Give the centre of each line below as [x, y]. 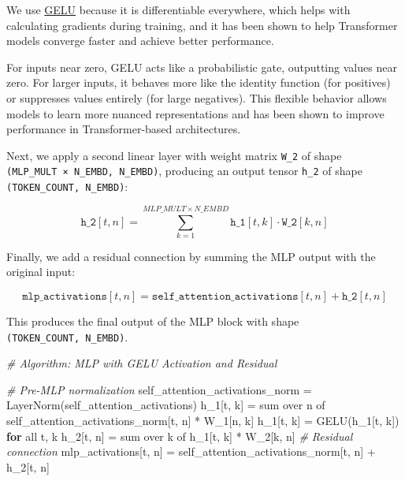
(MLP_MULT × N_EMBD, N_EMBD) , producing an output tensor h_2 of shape [184, 171]
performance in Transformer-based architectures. [124, 129]
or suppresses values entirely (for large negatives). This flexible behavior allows [197, 97]
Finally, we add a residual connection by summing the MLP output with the [191, 256]
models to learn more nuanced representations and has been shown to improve [195, 113]
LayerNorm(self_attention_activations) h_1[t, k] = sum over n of [166, 405]
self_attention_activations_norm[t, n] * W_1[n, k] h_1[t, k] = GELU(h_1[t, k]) [203, 421]
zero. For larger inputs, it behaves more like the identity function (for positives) [199, 82]
